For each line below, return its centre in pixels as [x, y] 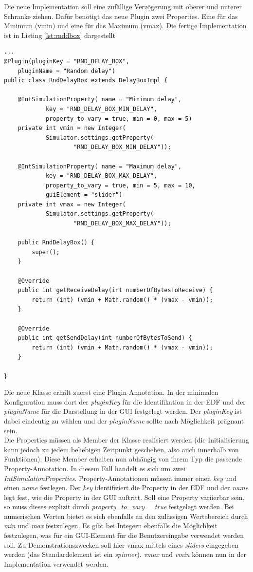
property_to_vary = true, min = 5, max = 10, [120, 185]
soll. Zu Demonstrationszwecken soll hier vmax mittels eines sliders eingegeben [121, 544]
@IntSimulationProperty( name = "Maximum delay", [100, 166]
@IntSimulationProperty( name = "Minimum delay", [100, 100]
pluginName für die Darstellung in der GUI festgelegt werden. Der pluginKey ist [123, 411]
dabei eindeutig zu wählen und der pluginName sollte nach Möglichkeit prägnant [124, 420]
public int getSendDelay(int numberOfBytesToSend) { [105, 338]
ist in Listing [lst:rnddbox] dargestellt [60, 35]
